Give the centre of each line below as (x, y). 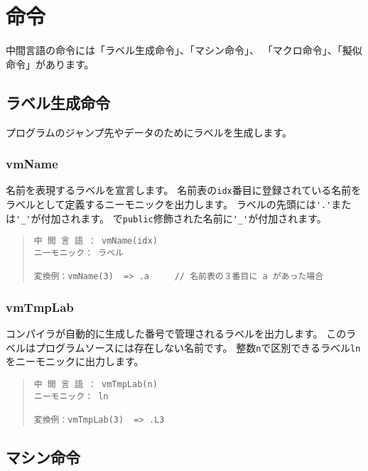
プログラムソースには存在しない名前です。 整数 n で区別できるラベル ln (198, 347)
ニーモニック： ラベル (79, 253)
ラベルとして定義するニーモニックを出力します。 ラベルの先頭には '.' (169, 204)
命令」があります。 (50, 64)
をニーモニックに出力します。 (75, 361)
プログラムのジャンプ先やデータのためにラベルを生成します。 (149, 132)
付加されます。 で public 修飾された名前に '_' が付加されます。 (184, 218)
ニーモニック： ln (71, 396)
